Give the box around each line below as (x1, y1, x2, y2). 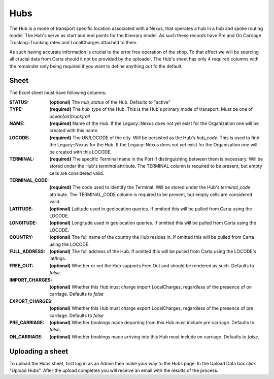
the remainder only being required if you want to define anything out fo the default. (9, 63, 183, 69)
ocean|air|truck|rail (49, 113, 90, 119)
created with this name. (49, 128, 99, 134)
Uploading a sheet (9, 347, 68, 356)
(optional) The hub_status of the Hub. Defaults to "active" (49, 99, 171, 105)
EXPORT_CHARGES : (9, 298, 53, 304)
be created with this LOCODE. (49, 149, 112, 155)
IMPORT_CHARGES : (9, 277, 53, 283)
